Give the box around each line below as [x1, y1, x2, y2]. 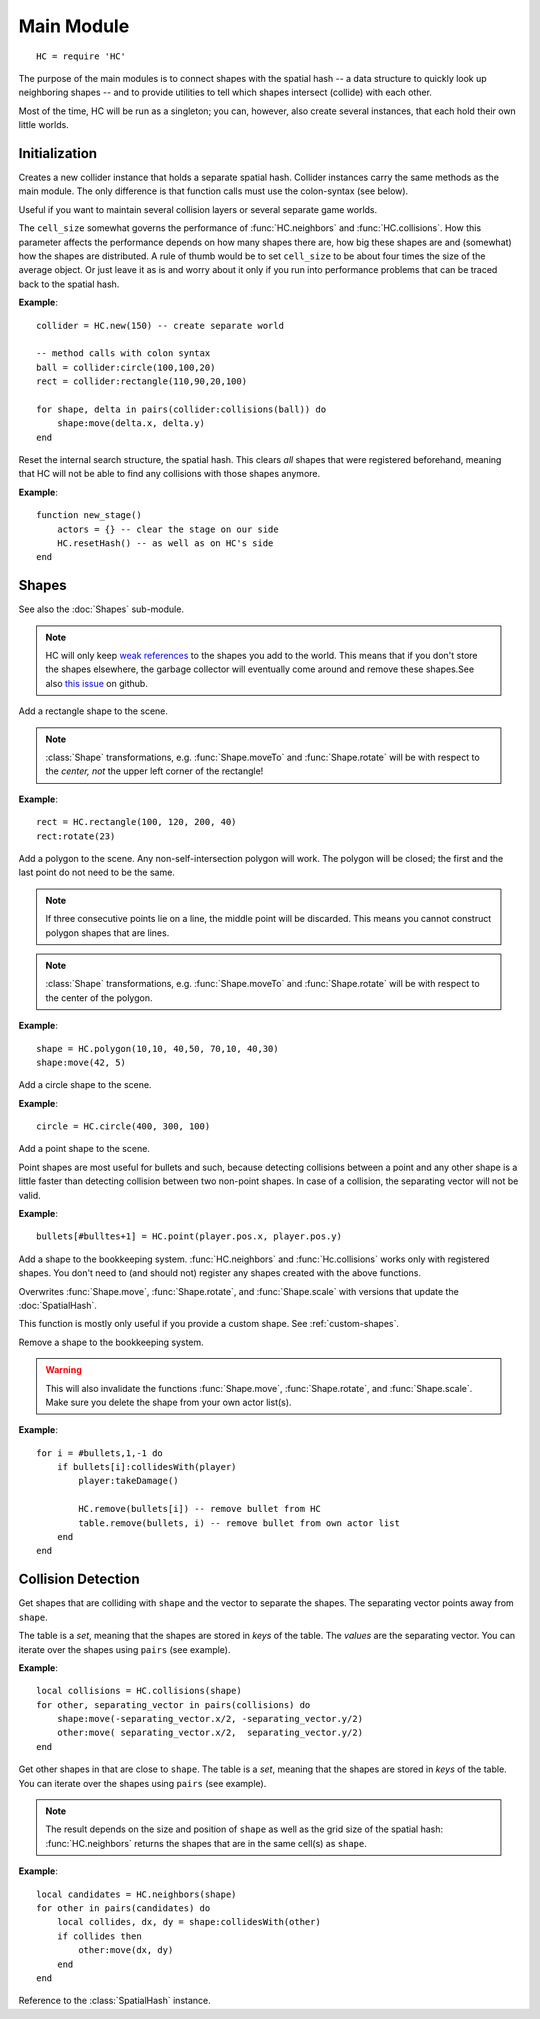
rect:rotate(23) [36, 830, 116, 842]
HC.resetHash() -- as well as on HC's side [56, 538, 274, 549]
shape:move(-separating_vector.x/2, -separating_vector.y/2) [56, 1713, 364, 1725]
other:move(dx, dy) [78, 1945, 174, 1956]
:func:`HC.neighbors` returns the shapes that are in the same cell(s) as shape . [45, 1837, 367, 1849]
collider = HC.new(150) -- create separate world [36, 320, 285, 331]
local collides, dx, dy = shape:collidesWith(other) [56, 1916, 322, 1928]
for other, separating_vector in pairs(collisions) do [36, 1699, 311, 1710]
